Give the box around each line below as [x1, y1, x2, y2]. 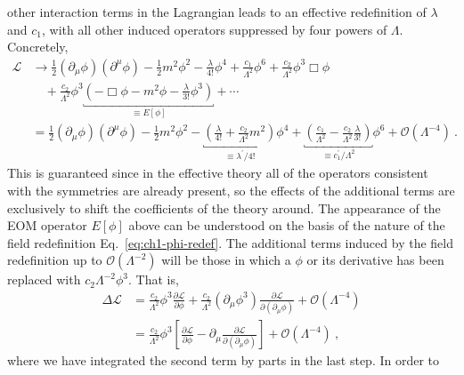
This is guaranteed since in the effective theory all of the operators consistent [7, 164, 428, 182]
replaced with [7, 270, 81, 289]
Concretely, [7, 37, 69, 56]
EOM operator [7, 216, 87, 235]
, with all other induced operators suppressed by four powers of [41, 20, 387, 38]
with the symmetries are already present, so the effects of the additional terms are [7, 180, 455, 199]
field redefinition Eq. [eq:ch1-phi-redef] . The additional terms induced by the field [7, 233, 453, 251]
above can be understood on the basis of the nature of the [128, 216, 445, 235]
